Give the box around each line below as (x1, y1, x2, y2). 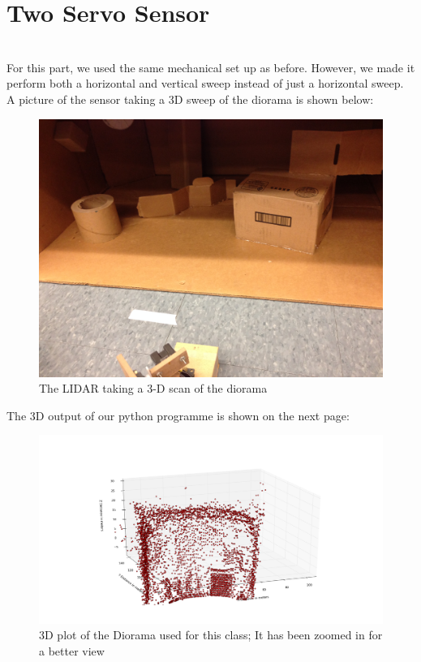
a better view (39, 642, 105, 659)
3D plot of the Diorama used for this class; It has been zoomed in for (39, 626, 383, 643)
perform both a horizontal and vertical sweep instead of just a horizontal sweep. (6, 75, 404, 92)
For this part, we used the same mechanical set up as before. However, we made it (6, 58, 415, 75)
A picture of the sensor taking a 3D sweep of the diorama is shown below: (6, 90, 374, 107)
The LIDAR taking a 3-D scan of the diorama (39, 380, 268, 397)
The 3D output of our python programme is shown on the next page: (6, 406, 350, 423)
